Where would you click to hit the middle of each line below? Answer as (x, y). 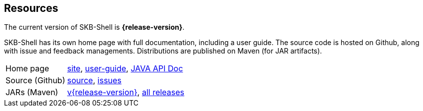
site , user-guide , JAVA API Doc (125, 69)
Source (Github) (35, 81)
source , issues (94, 81)
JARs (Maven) (32, 92)
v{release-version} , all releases (126, 92)
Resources (31, 8)
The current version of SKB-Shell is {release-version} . (94, 27)
